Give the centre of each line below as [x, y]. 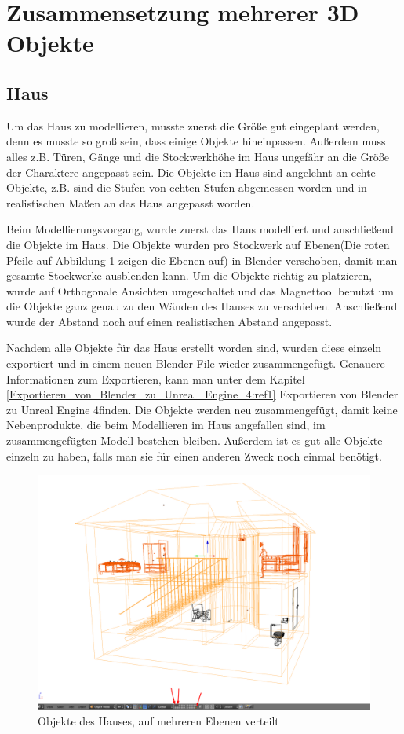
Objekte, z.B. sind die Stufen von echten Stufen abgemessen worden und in [187, 187]
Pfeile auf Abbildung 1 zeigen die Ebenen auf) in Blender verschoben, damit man [202, 260]
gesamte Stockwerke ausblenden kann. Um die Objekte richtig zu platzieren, [189, 275]
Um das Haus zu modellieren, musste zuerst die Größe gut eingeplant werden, [193, 125]
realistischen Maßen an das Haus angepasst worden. [131, 202]
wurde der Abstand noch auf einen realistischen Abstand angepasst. [169, 321]
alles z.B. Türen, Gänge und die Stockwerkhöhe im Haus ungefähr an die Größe [198, 156]
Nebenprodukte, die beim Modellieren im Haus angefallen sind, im [166, 425]
